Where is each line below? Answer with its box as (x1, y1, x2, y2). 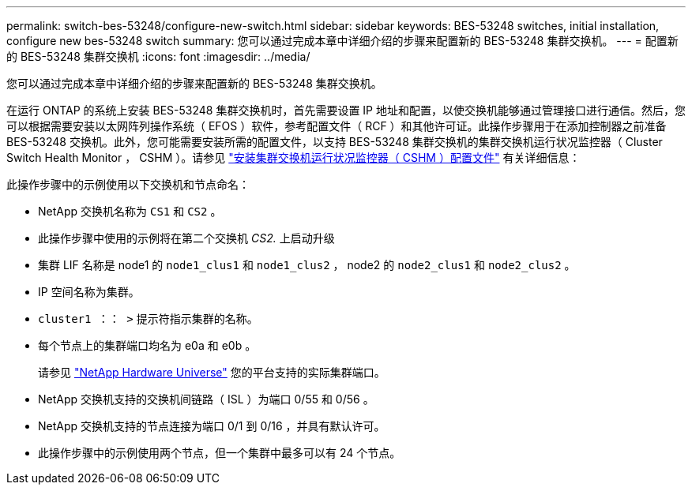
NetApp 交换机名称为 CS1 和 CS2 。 (38, 204, 222, 218)
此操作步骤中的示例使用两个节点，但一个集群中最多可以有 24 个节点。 (38, 446, 401, 459)
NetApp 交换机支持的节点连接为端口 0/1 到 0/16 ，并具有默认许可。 (38, 419, 385, 433)
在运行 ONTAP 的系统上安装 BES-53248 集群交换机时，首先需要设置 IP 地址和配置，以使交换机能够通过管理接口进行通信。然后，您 (6, 103, 686, 117)
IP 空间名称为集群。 (38, 285, 140, 298)
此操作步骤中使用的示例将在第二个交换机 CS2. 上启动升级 (38, 231, 335, 245)
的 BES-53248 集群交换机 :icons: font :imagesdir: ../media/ (6, 50, 310, 63)
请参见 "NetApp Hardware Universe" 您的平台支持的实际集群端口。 (38, 365, 385, 379)
